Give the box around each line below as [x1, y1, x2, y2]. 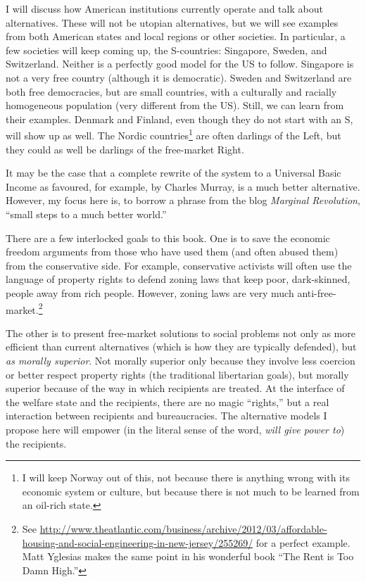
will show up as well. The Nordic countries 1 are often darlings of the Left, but [6, 126, 341, 142]
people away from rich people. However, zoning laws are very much [6, 285, 294, 300]
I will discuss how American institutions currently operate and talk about [6, 1, 323, 15]
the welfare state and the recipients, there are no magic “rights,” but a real [6, 394, 329, 409]
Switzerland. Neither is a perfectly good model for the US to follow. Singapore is [6, 56, 354, 71]
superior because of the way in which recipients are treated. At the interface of [6, 381, 345, 396]
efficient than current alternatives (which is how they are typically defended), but [6, 339, 357, 354]
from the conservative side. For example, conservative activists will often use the [6, 258, 352, 272]
